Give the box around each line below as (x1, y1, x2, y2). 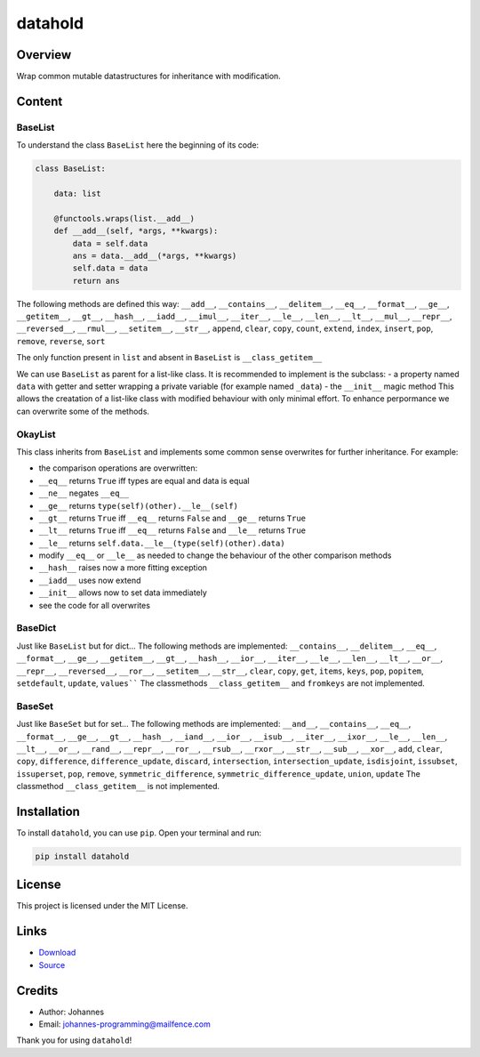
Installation (16, 803, 80, 819)
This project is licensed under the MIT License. (16, 900, 188, 911)
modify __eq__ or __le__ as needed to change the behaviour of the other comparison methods (38, 550, 392, 561)
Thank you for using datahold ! (16, 1035, 132, 1045)
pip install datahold (35, 851, 130, 861)
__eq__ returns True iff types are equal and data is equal (38, 475, 250, 486)
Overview (16, 47, 72, 62)
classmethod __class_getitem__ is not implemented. (16, 781, 220, 792)
